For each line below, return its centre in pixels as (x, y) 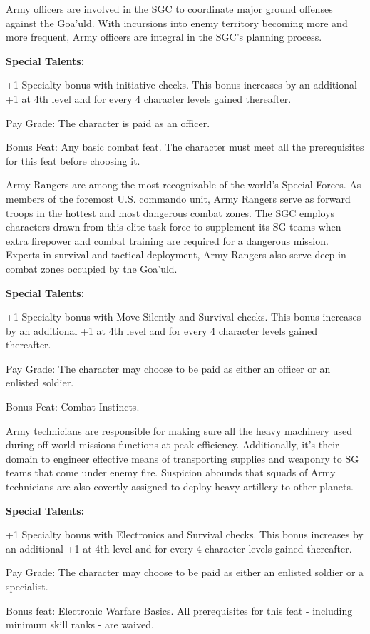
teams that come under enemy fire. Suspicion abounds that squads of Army (171, 472)
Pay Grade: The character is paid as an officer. (108, 122)
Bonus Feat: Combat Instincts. (73, 407)
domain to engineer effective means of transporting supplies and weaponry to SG (183, 458)
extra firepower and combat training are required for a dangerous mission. (167, 240)
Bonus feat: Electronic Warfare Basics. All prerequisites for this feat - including (179, 610)
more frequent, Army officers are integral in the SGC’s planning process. (164, 37)
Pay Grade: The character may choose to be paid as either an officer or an (168, 368)
